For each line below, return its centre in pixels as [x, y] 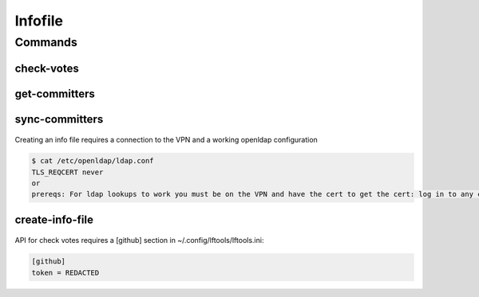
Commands [46, 42]
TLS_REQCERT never [67, 172]
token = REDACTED [65, 272]
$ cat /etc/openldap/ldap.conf [93, 161]
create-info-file [54, 219]
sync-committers [59, 119]
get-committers [55, 94]
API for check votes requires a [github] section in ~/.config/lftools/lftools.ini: [139, 240]
